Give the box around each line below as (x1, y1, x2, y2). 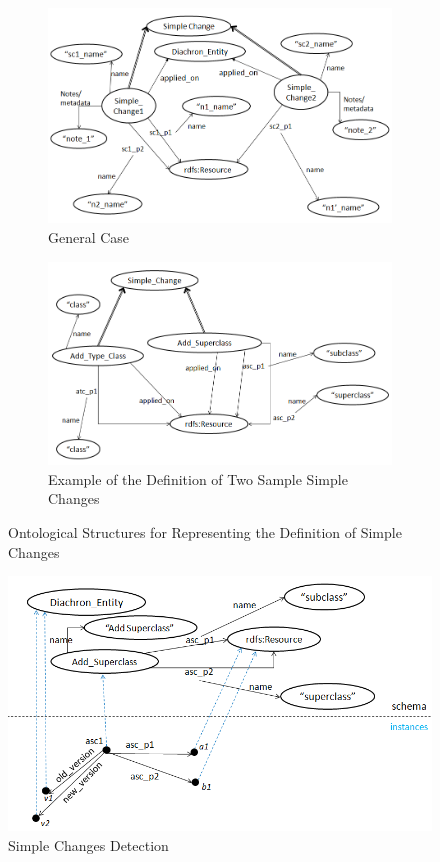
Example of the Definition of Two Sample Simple (48, 468, 348, 489)
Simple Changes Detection (8, 834, 169, 855)
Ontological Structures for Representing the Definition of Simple (8, 522, 402, 543)
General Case (48, 226, 130, 247)
